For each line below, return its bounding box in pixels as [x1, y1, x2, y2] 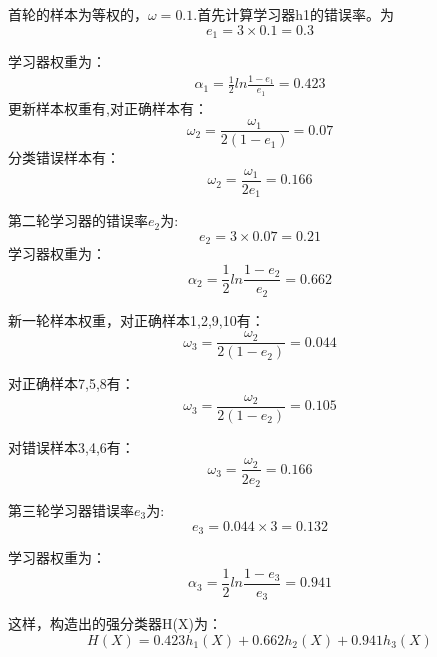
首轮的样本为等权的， [8, 4, 148, 24]
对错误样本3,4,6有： [8, 436, 135, 457]
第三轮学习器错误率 [8, 499, 134, 520]
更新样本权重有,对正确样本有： [8, 97, 208, 118]
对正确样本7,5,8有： [8, 373, 135, 394]
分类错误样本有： [8, 147, 120, 168]
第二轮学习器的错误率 [8, 210, 148, 231]
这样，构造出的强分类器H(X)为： [8, 613, 222, 634]
